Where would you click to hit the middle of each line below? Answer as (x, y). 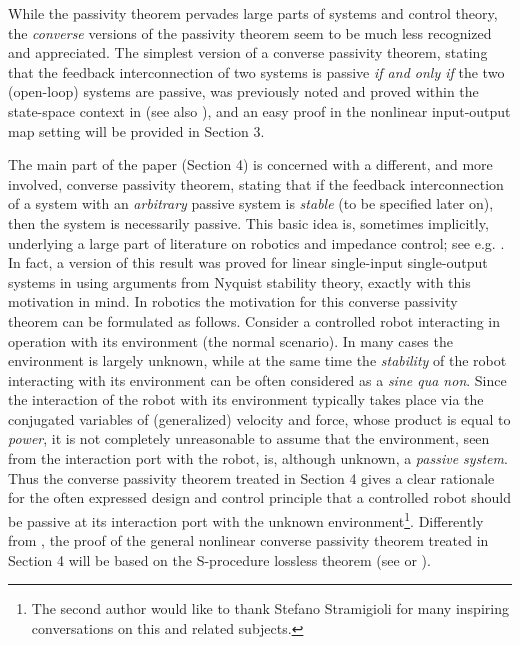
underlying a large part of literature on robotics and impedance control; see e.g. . (256, 242)
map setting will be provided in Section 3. (136, 130)
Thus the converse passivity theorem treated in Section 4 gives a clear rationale (251, 477)
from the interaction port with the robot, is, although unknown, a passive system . (258, 458)
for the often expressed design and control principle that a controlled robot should (260, 497)
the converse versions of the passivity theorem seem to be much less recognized (250, 32)
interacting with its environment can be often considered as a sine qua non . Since (257, 379)
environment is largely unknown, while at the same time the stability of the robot (257, 360)
